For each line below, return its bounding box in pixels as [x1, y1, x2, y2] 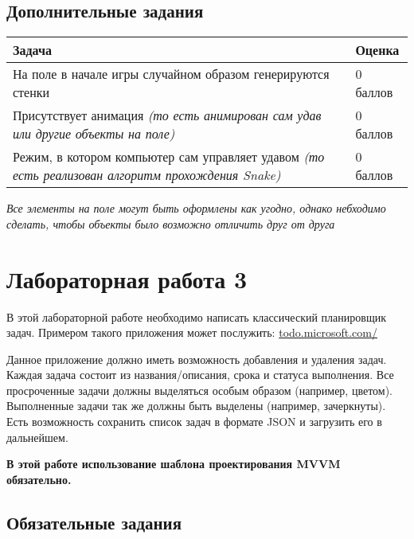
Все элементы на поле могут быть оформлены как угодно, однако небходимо [6, 200, 386, 217]
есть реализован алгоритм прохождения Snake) [13, 166, 281, 185]
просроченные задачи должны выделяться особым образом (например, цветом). [6, 381, 393, 398]
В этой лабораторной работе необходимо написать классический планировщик [6, 308, 386, 325]
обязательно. [6, 471, 72, 487]
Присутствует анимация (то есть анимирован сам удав [13, 106, 322, 125]
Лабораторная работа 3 [6, 262, 248, 295]
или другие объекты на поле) [13, 124, 175, 143]
